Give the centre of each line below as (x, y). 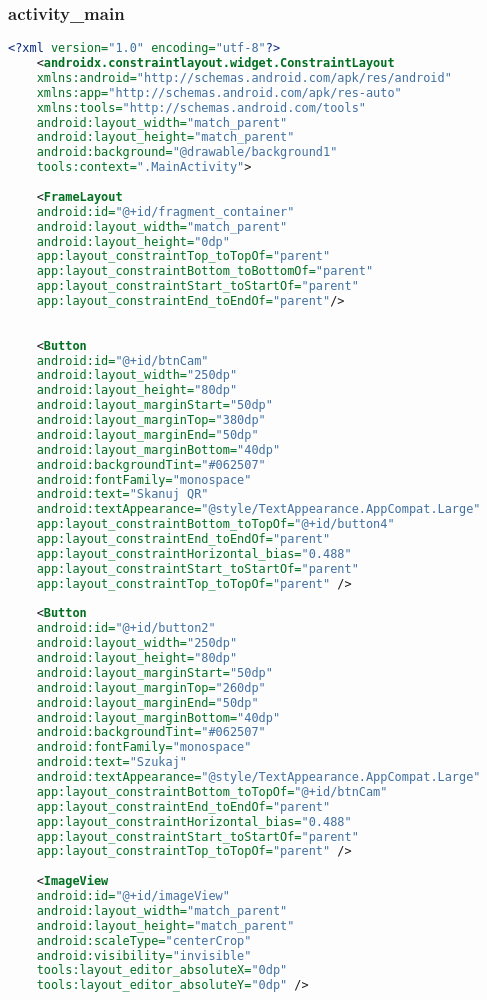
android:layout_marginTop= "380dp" (151, 420)
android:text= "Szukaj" (111, 762)
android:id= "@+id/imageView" (133, 896)
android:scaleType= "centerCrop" (144, 940)
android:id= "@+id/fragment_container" (165, 211)
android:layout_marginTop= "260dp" (151, 687)
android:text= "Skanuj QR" (122, 494)
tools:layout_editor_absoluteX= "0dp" (162, 970)
